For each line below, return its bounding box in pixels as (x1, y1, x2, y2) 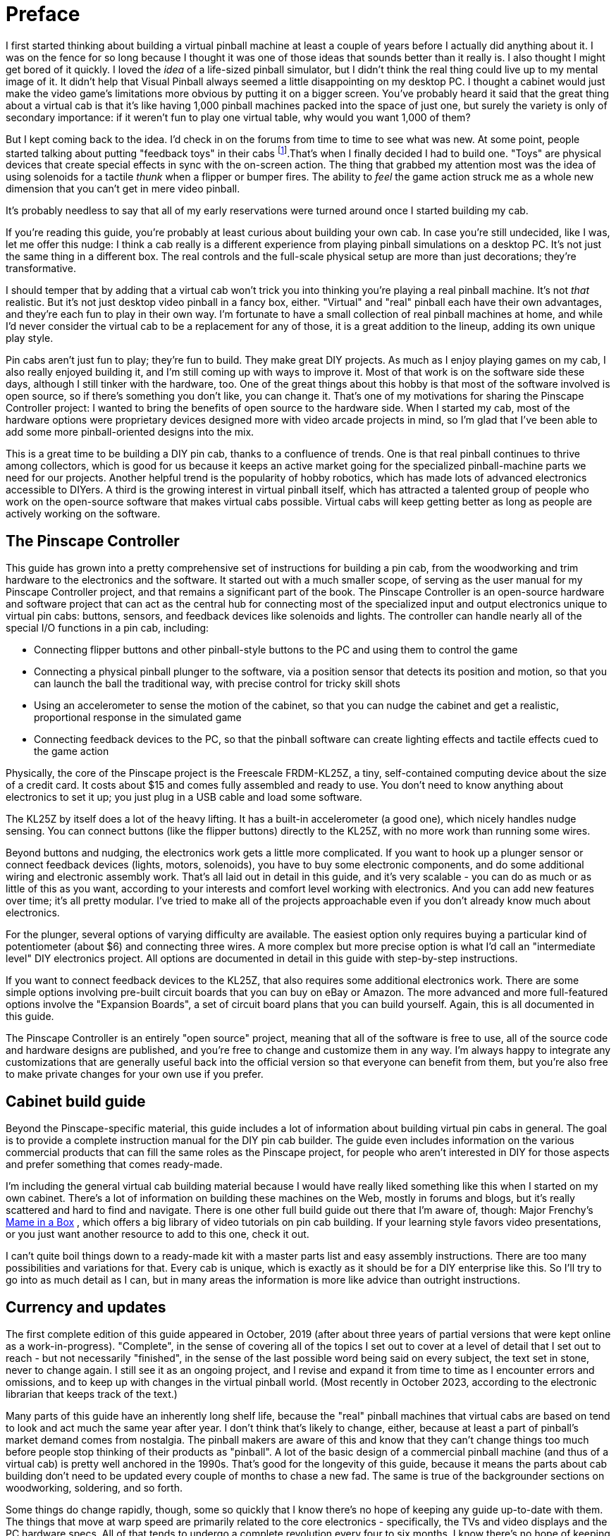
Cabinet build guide (6, 1092, 146, 1110)
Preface (6, 2, 80, 26)
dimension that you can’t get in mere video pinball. (6, 183, 240, 195)
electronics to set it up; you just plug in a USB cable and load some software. (6, 791, 362, 804)
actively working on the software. (6, 508, 161, 520)
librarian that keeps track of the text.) (6, 1387, 178, 1400)
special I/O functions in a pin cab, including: (6, 622, 209, 634)
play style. (6, 332, 54, 345)
